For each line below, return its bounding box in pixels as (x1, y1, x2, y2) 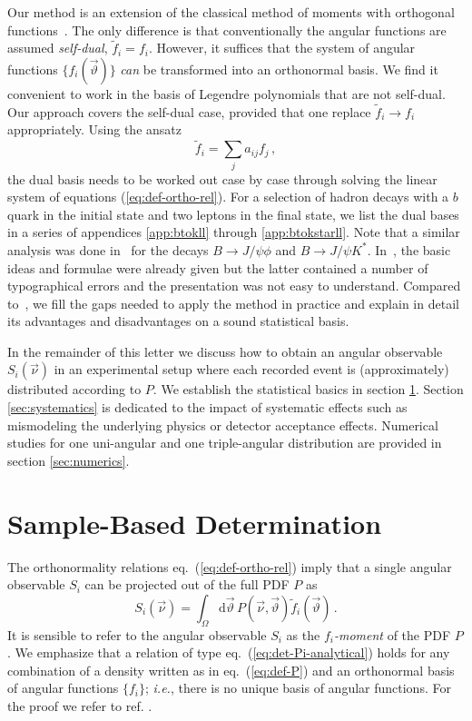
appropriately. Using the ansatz (7, 120, 182, 139)
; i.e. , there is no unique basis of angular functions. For (144, 678, 451, 697)
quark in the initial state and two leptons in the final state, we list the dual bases (7, 204, 459, 223)
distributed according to (7, 380, 142, 399)
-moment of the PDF (333, 625, 451, 644)
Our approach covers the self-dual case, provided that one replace (7, 102, 371, 121)
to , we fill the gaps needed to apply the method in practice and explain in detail (7, 293, 459, 312)
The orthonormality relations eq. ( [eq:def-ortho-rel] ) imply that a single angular (7, 557, 452, 576)
